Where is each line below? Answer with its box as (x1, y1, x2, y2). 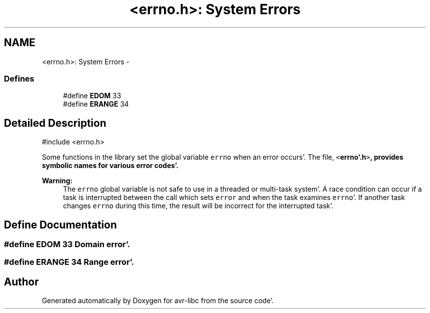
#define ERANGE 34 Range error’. (4, 257, 134, 267)
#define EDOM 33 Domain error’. (4, 239, 130, 250)
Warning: (42, 176, 73, 185)
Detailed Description (4, 116, 107, 129)
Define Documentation (4, 218, 117, 231)
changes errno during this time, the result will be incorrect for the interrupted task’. (63, 201, 333, 210)
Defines (4, 73, 34, 84)
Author (4, 275, 39, 288)
